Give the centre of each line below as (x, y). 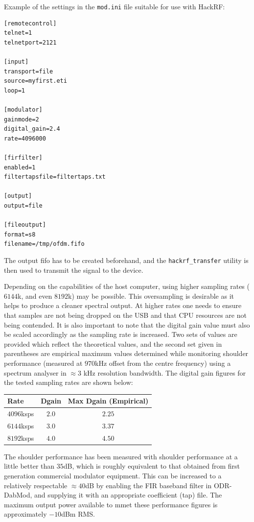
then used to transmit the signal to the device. (74, 270)
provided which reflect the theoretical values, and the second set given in (113, 344)
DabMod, (18, 495)
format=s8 (20, 234)
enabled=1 (20, 167)
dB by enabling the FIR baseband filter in (149, 485)
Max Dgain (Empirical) (108, 401)
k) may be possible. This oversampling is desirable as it (151, 296)
